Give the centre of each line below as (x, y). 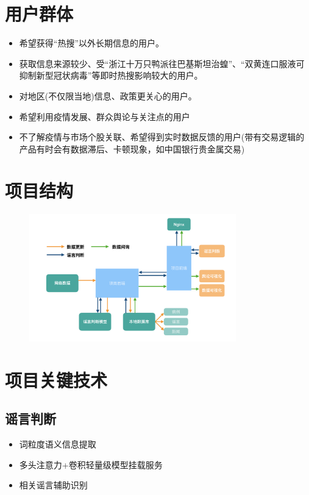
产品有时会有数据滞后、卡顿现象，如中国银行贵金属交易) (132, 148)
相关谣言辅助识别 (53, 485)
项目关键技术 (56, 379)
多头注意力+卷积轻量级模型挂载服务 (91, 464)
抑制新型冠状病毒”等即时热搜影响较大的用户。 (111, 75)
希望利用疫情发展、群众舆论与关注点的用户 (105, 116)
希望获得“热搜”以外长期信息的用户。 (92, 43)
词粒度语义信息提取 (58, 443)
